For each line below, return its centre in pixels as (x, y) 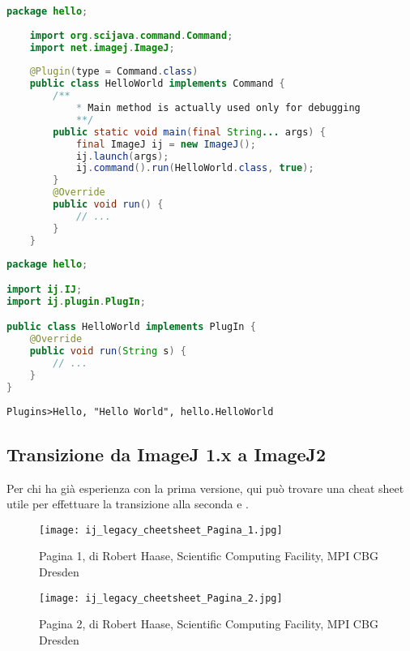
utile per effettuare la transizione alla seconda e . (128, 504)
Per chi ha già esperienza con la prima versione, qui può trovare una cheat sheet (205, 488)
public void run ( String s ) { (108, 351)
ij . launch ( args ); (122, 156)
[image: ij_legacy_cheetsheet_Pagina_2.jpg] (161, 598)
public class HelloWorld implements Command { (157, 84)
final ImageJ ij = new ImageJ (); (166, 144)
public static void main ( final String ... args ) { (189, 132)
